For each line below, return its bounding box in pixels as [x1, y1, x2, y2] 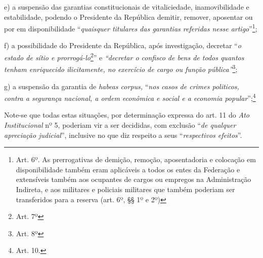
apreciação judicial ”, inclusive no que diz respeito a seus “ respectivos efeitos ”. [4, 129, 242, 140]
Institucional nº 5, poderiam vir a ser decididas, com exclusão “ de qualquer [4, 119, 236, 130]
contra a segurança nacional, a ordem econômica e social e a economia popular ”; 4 [4, 91, 256, 103]
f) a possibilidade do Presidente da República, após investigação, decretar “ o [4, 40, 241, 51]
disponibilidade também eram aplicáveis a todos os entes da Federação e [16, 164, 240, 174]
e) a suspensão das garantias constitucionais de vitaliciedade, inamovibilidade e [4, 2, 249, 12]
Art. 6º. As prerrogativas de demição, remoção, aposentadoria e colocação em [16, 154, 256, 165]
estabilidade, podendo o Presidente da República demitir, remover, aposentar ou [4, 11, 253, 22]
